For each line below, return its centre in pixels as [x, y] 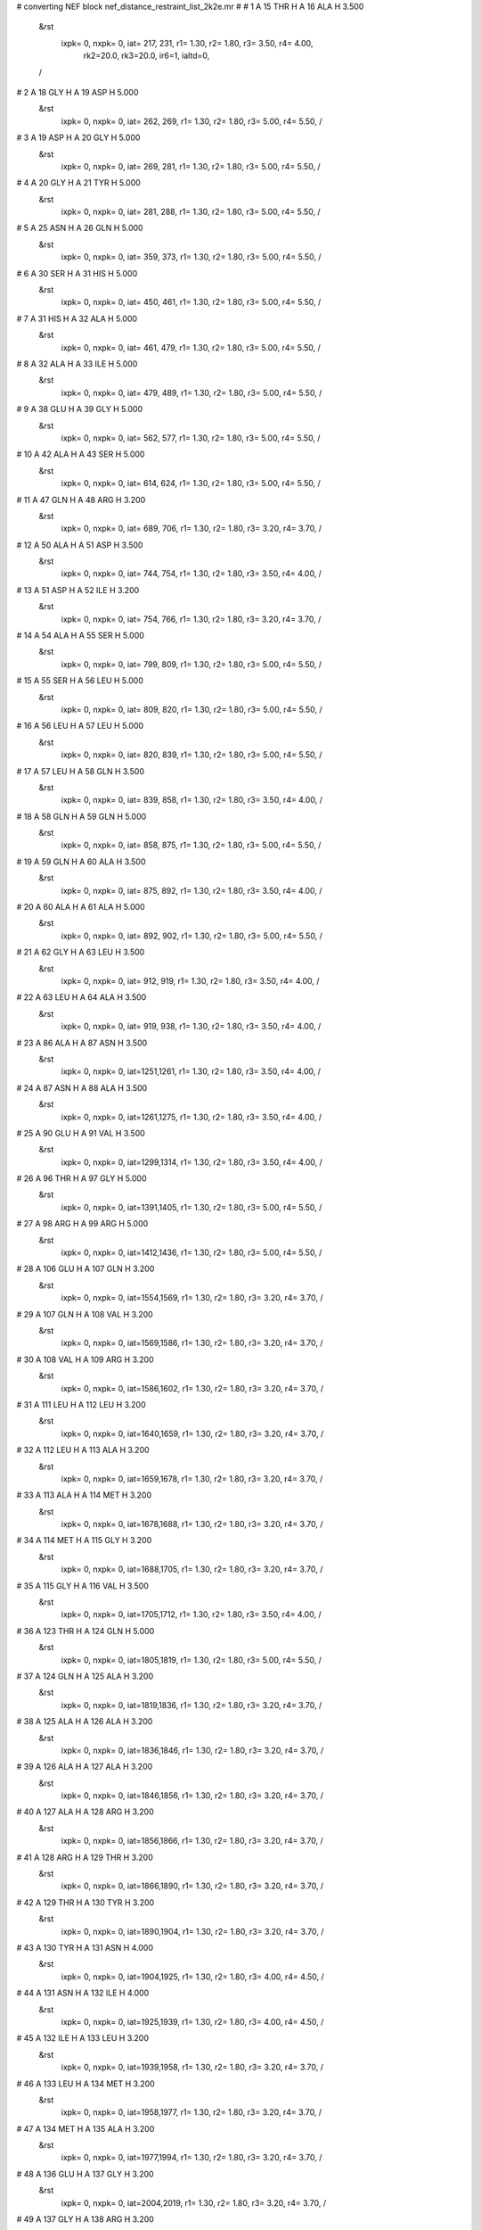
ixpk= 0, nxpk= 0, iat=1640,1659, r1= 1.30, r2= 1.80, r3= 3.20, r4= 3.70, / [192, 1433]
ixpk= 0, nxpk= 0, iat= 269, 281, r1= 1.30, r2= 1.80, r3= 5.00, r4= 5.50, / [191, 166]
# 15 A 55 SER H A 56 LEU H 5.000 [80, 681]
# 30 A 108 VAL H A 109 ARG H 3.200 [86, 1359]
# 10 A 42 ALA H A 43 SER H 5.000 [81, 454]
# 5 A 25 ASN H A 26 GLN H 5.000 [80, 228]
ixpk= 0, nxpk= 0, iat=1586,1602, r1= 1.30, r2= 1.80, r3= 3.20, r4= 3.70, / [192, 1388]
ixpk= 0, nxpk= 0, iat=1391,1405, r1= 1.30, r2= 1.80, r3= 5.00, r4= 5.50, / [192, 1207]
